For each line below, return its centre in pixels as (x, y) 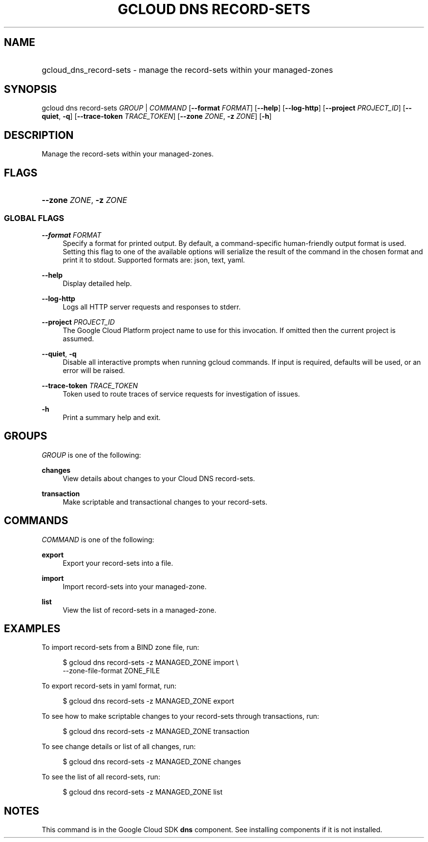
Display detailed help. (97, 283)
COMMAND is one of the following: (98, 539)
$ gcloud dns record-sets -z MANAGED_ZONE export (149, 701)
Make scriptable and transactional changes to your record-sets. (165, 502)
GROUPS (26, 436)
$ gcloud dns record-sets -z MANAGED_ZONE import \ (151, 663)
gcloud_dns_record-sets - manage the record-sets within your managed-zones (187, 70)
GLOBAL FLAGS (34, 218)
